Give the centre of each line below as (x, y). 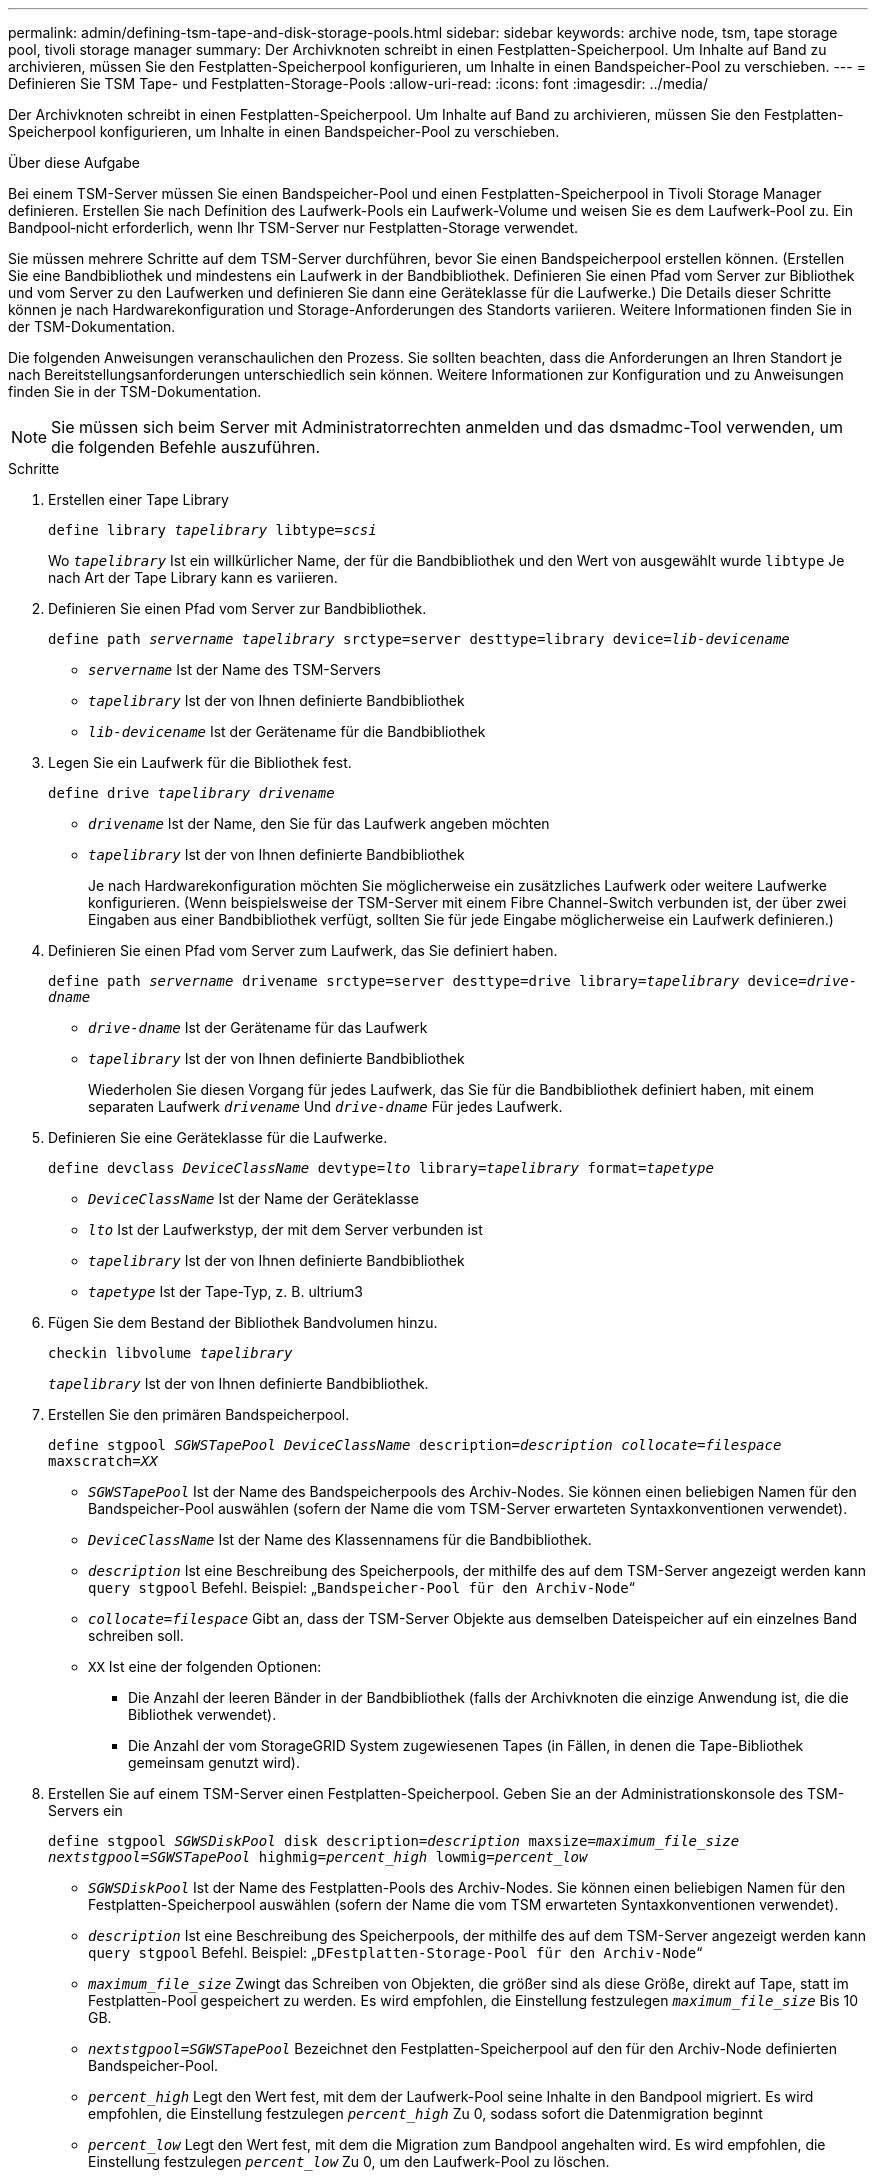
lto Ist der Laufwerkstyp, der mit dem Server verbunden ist (285, 1229)
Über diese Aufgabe (74, 162)
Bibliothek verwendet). (202, 1714)
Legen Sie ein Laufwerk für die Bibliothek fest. (200, 762)
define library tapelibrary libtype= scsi (212, 530)
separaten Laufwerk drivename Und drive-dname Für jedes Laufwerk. (325, 1106)
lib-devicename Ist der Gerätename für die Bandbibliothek (287, 731)
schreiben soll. (136, 1635)
